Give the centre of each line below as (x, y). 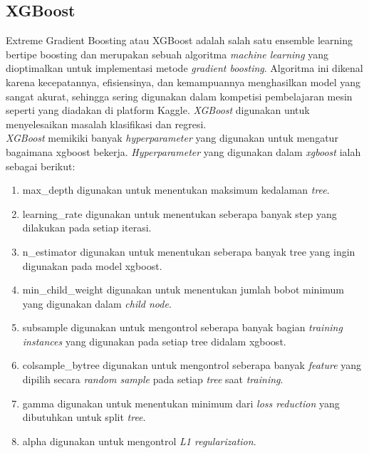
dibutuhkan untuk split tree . (84, 417)
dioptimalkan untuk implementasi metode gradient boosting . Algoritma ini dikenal (184, 68)
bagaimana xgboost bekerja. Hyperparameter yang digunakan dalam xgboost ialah (183, 151)
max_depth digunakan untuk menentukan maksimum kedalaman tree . (176, 190)
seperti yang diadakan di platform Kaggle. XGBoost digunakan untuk (158, 110)
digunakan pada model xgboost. (92, 265)
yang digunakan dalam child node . (97, 303)
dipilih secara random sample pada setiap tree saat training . (153, 379)
